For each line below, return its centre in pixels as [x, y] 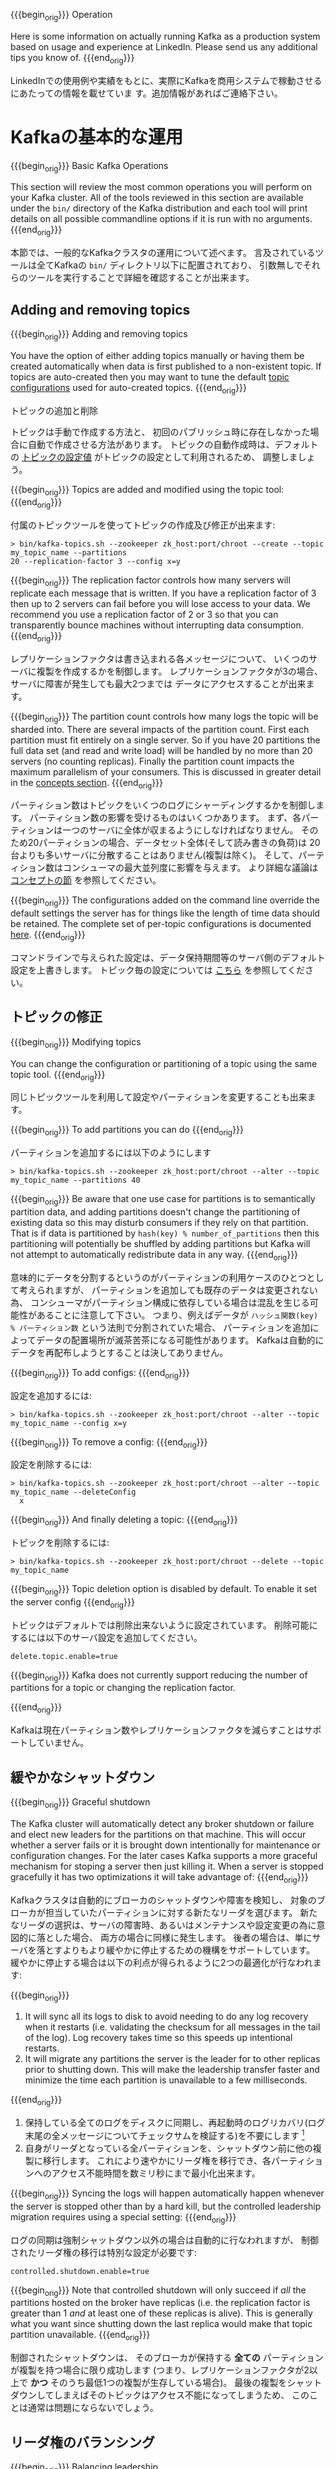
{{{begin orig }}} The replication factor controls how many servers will [150, 581]
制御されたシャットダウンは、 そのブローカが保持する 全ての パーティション [167, 2358]
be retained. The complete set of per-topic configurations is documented [161, 924]
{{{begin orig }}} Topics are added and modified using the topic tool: [147, 490]
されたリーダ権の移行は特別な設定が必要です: [104, 2252]
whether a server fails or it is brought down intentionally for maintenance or [165, 1845]
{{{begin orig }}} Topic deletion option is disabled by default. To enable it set [164, 1590]
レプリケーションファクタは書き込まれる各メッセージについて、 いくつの [160, 658]
